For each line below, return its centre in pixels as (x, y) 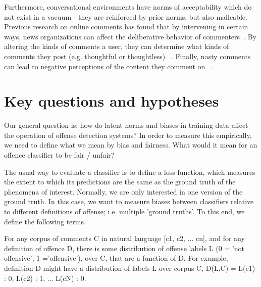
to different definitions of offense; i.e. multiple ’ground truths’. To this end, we (124, 211)
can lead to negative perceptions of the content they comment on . (109, 66)
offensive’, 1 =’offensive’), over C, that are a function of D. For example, (116, 258)
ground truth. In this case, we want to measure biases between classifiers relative (129, 201)
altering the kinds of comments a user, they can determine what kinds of (117, 46)
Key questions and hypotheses (112, 101)
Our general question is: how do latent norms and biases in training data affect (126, 125)
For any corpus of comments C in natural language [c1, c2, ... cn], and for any (124, 238)
